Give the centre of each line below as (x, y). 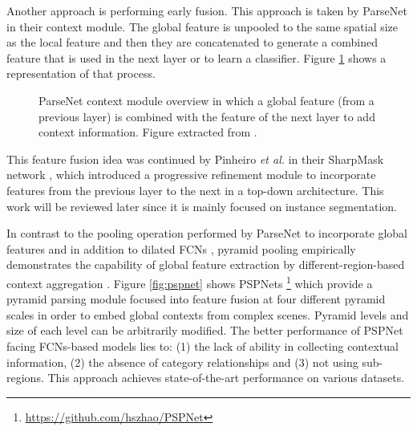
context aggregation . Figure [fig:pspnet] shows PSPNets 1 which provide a (190, 282)
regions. (25, 378)
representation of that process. (81, 73)
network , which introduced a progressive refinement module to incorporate (191, 175)
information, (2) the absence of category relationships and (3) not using (182, 362)
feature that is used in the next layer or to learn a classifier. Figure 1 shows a (196, 57)
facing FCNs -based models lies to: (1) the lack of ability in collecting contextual (202, 346)
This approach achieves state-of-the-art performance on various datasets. (226, 378)
